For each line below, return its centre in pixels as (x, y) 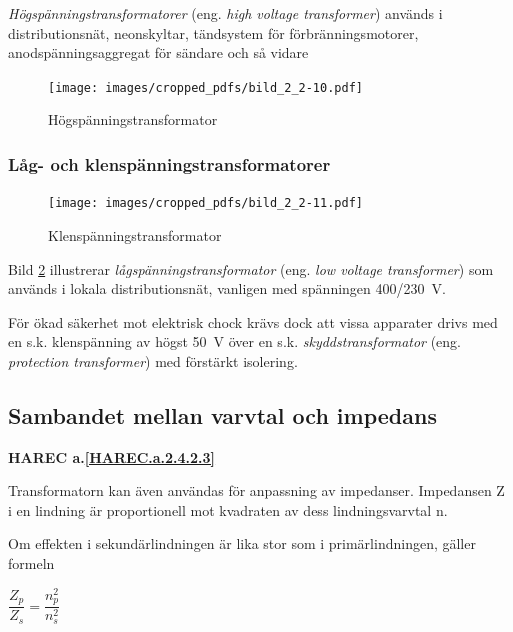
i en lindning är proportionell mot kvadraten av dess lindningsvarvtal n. (228, 509)
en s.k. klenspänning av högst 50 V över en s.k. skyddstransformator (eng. (235, 341)
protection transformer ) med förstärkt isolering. (153, 360)
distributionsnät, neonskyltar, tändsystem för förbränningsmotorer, (213, 32)
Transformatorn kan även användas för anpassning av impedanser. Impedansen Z (256, 490)
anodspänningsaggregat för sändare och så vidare (158, 52)
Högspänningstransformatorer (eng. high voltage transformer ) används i (225, 13)
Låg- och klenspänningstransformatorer (169, 163)
